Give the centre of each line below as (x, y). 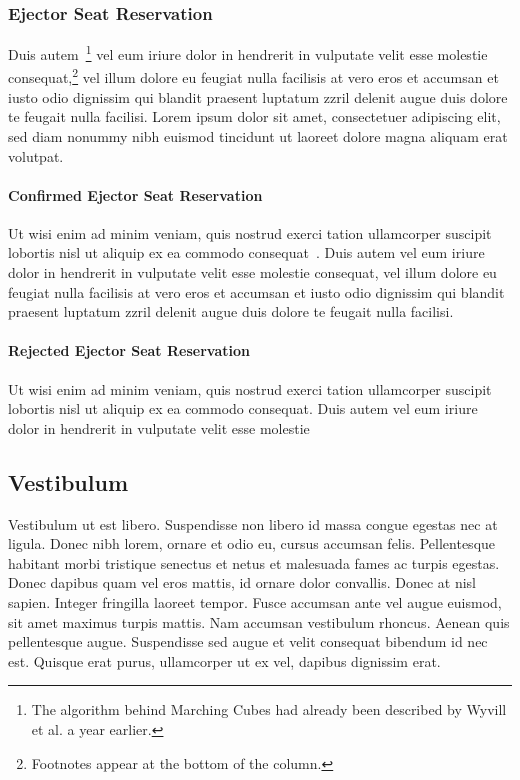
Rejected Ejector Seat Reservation (129, 350)
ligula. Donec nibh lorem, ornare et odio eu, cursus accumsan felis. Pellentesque (252, 543)
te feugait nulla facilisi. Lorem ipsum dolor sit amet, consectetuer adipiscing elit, (254, 116)
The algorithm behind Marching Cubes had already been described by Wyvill (269, 709)
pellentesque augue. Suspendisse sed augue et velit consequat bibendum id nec (248, 641)
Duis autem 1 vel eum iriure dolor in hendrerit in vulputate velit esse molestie (248, 52)
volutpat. (36, 155)
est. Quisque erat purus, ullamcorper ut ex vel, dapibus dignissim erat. (224, 660)
